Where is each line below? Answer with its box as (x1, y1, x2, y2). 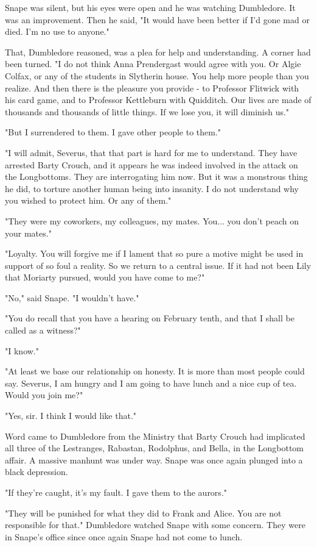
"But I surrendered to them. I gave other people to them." (5, 126, 221, 138)
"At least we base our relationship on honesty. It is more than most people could (5, 365, 305, 377)
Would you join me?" (5, 388, 83, 401)
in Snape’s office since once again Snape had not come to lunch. (5, 530, 243, 543)
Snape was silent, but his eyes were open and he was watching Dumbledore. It (5, 1, 296, 13)
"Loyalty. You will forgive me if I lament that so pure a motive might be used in (5, 247, 304, 260)
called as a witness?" (5, 324, 81, 337)
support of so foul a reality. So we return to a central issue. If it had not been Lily (5, 259, 312, 271)
